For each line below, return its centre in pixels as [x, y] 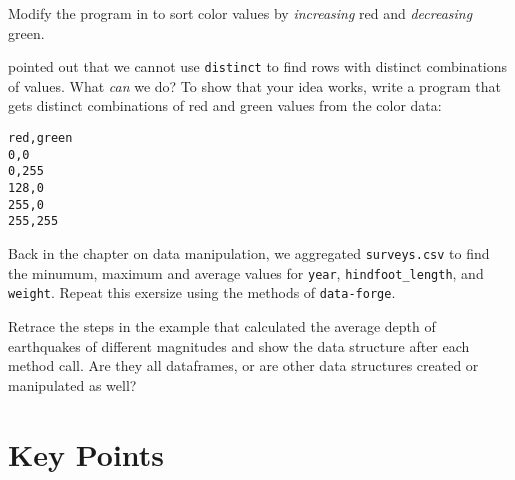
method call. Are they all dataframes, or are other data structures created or [243, 365]
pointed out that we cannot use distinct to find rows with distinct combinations [258, 66]
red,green [40, 138]
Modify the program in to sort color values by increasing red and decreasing [240, 13]
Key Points [86, 453]
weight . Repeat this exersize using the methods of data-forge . [202, 292]
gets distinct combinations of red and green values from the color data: [225, 105]
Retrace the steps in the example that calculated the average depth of [222, 325]
